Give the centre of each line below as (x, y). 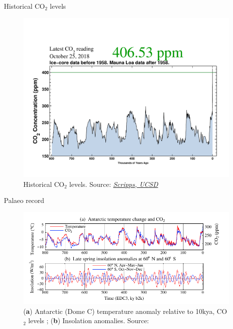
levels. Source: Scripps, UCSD (114, 184)
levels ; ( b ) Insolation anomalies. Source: (89, 320)
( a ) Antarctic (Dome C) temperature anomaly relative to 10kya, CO (125, 311)
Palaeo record (24, 200)
